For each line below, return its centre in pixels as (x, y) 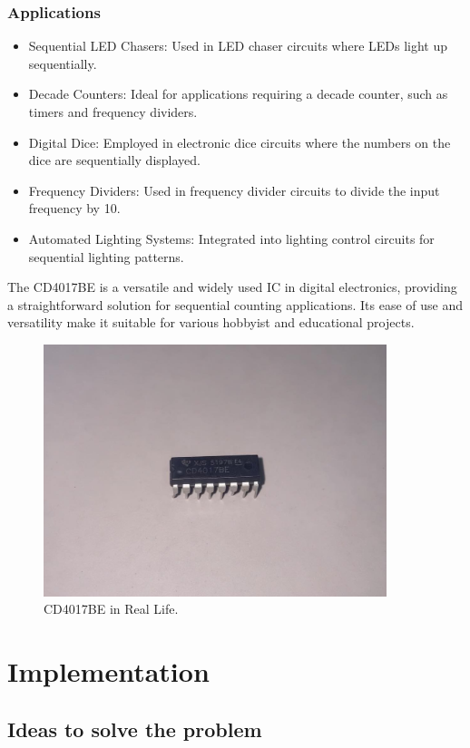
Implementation (108, 671)
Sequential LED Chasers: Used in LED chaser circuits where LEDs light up (238, 46)
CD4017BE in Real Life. (111, 609)
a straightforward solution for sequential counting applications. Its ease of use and (235, 304)
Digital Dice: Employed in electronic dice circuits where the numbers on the (240, 142)
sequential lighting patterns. (106, 256)
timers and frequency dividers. (113, 112)
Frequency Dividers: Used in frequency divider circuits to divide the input (234, 190)
